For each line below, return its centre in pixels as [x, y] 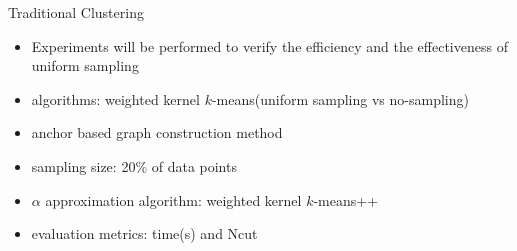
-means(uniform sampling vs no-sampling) [340, 98]
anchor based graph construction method [157, 132]
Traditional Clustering [76, 12]
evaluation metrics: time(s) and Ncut [144, 233]
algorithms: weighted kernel [115, 98]
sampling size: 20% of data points [134, 165]
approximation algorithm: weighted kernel [173, 199]
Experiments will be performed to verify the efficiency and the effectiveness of [269, 45]
